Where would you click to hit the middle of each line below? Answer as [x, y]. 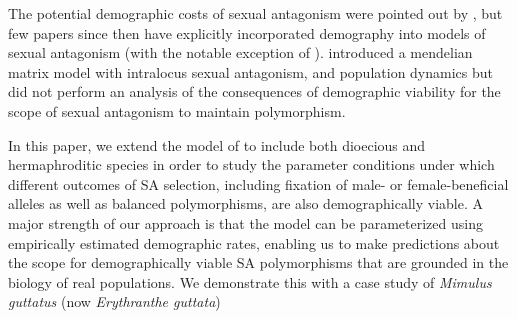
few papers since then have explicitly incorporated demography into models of [247, 32]
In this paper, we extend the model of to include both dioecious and [217, 144]
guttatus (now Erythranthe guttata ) [114, 301]
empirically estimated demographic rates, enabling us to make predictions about [254, 242]
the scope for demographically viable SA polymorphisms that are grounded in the [258, 262]
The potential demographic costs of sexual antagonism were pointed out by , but [255, 13]
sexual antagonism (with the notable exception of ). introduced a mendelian [240, 52]
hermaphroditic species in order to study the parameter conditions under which [251, 164]
